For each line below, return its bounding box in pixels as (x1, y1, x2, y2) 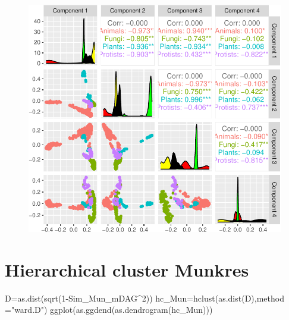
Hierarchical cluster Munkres (5, 257, 249, 281)
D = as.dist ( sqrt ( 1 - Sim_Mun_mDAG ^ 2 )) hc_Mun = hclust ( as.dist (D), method (5, 291, 284, 304)
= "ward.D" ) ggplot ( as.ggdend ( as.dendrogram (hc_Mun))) (5, 303, 213, 316)
